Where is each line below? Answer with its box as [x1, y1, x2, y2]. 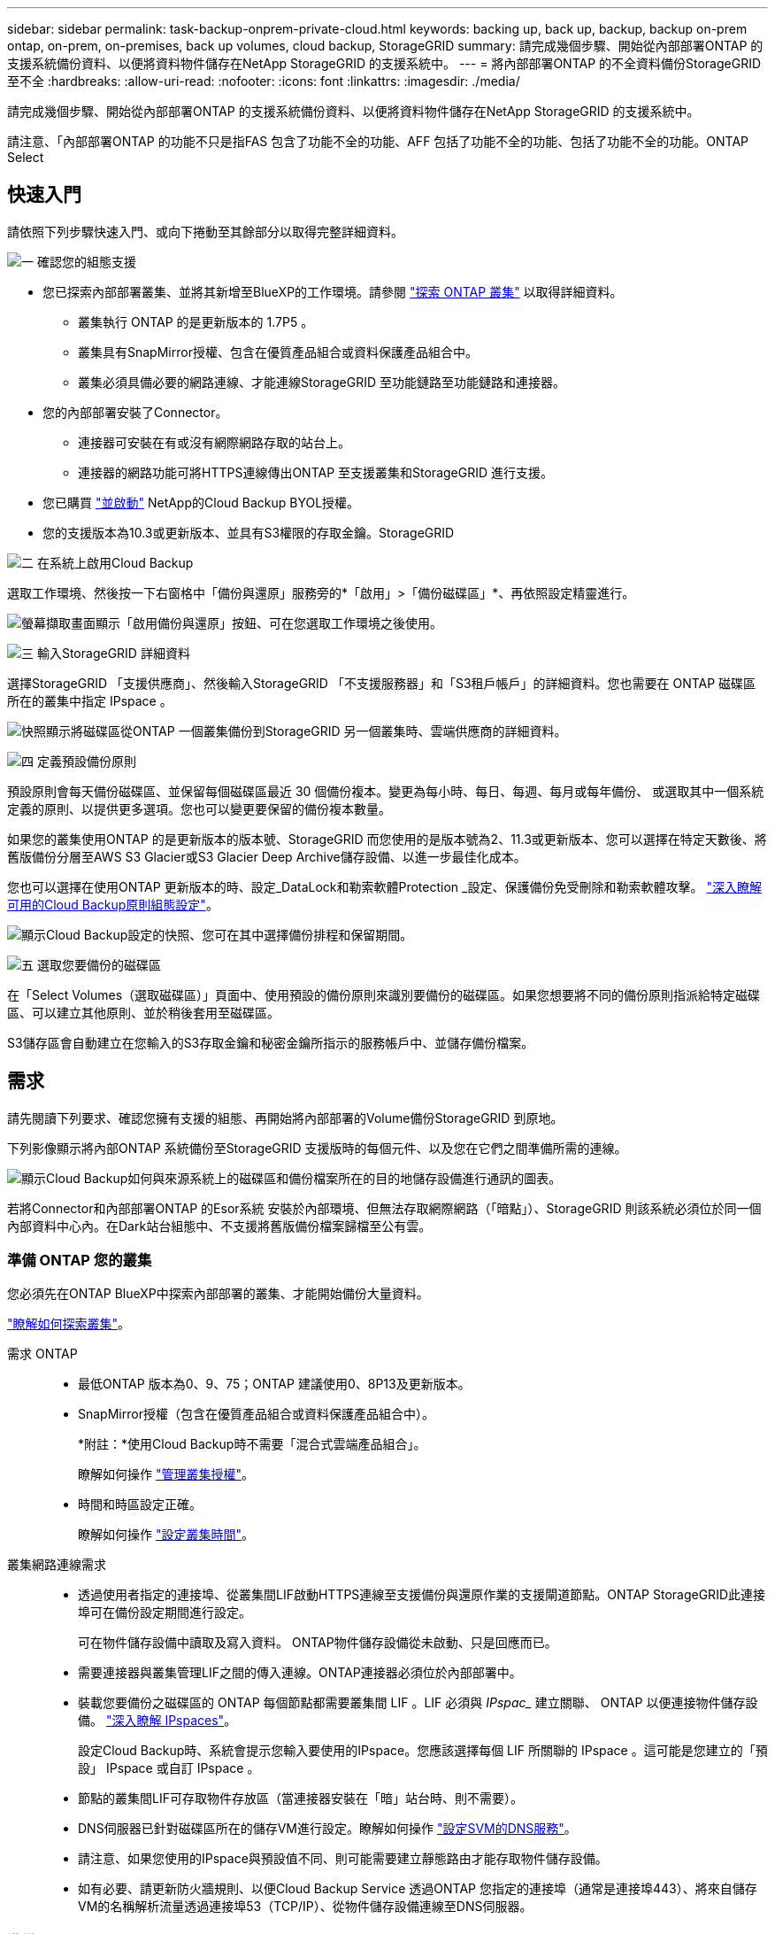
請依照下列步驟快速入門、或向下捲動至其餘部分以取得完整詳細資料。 [7, 223, 403, 239]
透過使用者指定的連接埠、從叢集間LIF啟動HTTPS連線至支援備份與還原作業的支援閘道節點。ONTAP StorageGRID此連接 [78, 1587, 765, 1603]
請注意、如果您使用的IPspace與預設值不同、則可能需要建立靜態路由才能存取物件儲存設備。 [78, 1851, 608, 1867]
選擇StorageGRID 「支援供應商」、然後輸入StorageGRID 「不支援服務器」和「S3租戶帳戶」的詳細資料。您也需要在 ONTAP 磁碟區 [7, 675, 756, 691]
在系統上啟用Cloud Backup [36, 554, 194, 570]
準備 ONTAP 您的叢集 [7, 1251, 152, 1270]
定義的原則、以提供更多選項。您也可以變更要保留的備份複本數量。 [7, 801, 391, 816]
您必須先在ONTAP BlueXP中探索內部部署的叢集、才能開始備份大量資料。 [7, 1286, 429, 1302]
